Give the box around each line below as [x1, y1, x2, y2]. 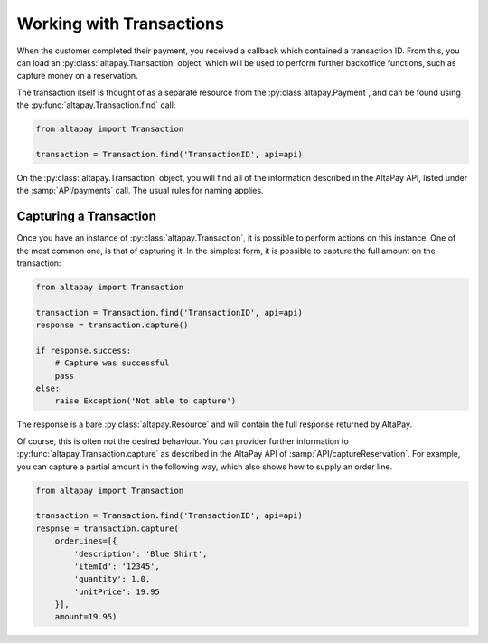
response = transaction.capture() [35, 320, 189, 330]
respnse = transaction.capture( [35, 523, 180, 534]
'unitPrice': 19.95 [73, 586, 160, 597]
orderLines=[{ [54, 536, 117, 546]
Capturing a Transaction [16, 209, 157, 224]
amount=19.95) [54, 611, 117, 622]
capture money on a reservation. [16, 71, 139, 81]
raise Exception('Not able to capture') [54, 396, 237, 406]
